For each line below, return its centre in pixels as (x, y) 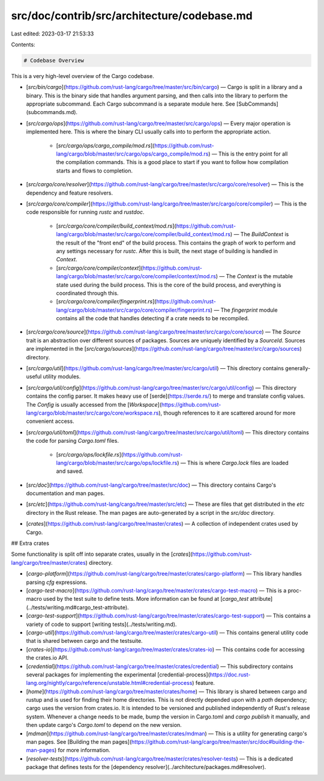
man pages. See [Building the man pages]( (79, 742)
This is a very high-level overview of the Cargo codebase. (82, 76)
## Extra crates (30, 543)
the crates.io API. (47, 658)
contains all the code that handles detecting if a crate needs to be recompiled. (152, 318)
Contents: (23, 44)
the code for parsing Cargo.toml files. (73, 441)
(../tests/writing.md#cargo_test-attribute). (77, 607)
